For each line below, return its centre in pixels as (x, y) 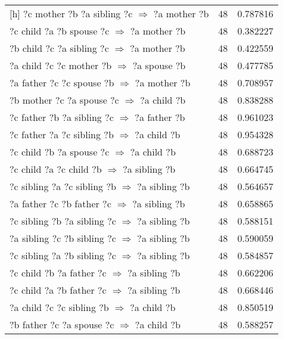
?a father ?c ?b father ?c (60, 203)
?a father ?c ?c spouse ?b (62, 83)
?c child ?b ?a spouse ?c (60, 152)
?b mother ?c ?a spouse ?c (64, 100)
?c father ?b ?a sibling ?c (62, 117)
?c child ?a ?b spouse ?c (60, 31)
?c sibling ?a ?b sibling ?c (63, 255)
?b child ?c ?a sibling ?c (59, 48)
